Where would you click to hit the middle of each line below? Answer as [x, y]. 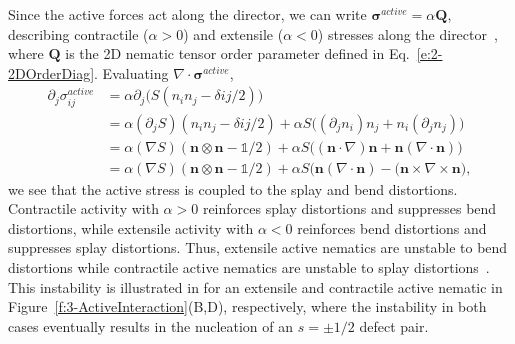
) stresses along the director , [407, 33]
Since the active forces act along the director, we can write [187, 14]
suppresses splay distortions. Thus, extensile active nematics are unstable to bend [258, 247]
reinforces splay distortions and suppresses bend [349, 208]
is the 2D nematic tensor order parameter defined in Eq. [237, 53]
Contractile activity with [83, 208]
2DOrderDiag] [51, 72]
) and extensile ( [233, 33]
